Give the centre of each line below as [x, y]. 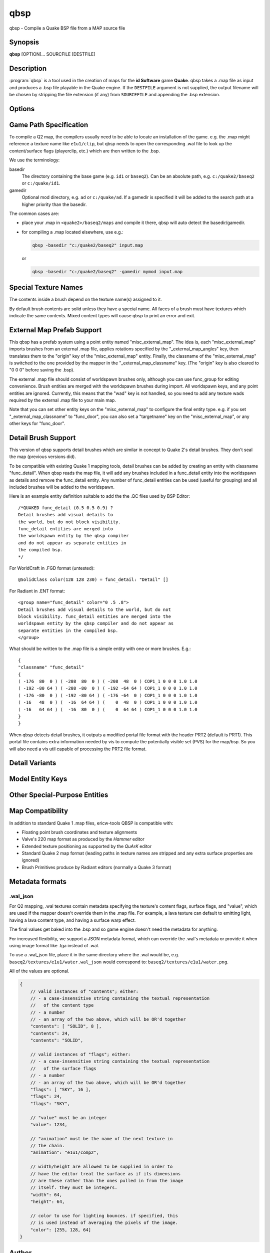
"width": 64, [46, 1195]
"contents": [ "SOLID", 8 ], [66, 1026]
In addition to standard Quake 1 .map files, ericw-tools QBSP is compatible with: [91, 823]
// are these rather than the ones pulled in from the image [107, 1181]
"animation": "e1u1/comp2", [65, 1153]
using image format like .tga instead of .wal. [54, 945]
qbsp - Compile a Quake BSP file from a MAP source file [67, 28]
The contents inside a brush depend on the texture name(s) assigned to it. [85, 299]
